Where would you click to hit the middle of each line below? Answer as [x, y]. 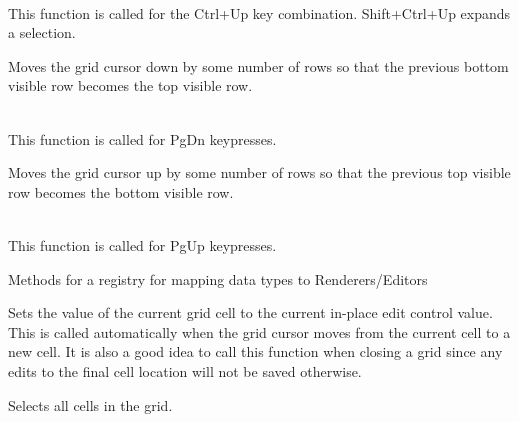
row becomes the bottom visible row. [121, 191]
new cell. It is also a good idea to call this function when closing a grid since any [255, 351]
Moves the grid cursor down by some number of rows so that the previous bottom [258, 65]
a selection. [42, 32]
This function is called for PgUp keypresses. [142, 244]
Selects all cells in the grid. [90, 404]
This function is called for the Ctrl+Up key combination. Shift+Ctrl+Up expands [259, 12]
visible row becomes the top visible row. [130, 85]
